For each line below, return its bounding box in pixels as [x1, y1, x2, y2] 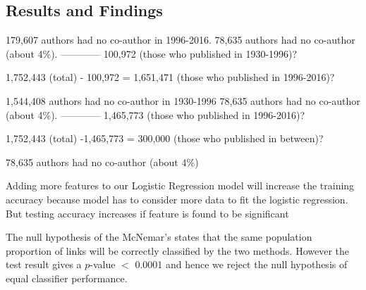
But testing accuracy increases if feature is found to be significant [6, 206, 289, 220]
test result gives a [6, 257, 82, 272]
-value [90, 257, 116, 272]
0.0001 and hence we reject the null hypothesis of [135, 257, 348, 272]
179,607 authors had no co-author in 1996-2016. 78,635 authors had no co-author [6, 32, 355, 47]
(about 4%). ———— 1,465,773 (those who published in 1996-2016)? [6, 107, 305, 122]
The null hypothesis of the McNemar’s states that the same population [6, 229, 312, 244]
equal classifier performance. [6, 270, 128, 285]
